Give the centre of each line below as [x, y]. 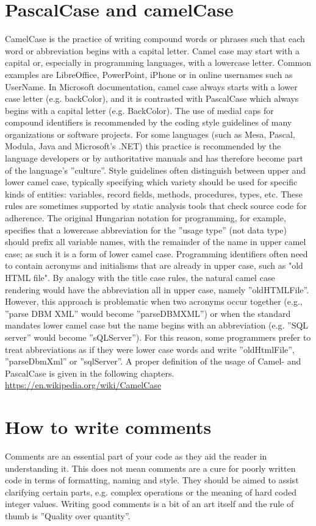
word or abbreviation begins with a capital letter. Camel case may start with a [153, 50]
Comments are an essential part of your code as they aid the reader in [136, 456]
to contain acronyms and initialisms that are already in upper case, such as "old [154, 265]
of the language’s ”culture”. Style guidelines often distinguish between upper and [156, 170]
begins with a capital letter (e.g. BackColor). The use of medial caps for [139, 110]
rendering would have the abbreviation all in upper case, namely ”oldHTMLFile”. [157, 289]
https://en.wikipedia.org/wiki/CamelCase [83, 385]
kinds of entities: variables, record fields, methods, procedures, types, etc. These [154, 194]
